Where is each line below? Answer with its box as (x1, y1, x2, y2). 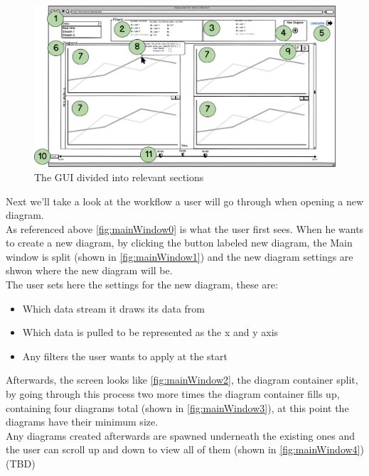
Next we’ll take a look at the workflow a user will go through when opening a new (6, 193, 364, 208)
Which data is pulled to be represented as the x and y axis (22, 325, 279, 340)
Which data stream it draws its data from (22, 301, 205, 315)
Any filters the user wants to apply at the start (22, 348, 228, 363)
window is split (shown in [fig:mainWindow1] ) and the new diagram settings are (6, 249, 353, 264)
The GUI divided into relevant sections (34, 169, 204, 184)
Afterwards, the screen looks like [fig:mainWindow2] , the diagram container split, (6, 372, 358, 387)
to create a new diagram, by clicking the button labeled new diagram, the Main (6, 235, 353, 250)
